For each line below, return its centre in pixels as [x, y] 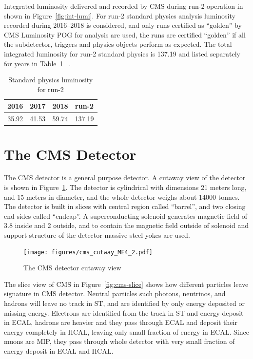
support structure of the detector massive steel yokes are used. [97, 235]
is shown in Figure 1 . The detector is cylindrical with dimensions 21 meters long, [125, 187]
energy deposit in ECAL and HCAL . [59, 350]
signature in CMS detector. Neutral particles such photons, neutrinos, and [115, 293]
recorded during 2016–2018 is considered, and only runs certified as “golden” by [123, 25]
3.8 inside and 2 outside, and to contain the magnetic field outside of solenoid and [126, 225]
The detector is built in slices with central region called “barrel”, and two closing [125, 206]
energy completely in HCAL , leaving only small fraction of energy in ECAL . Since [126, 331]
